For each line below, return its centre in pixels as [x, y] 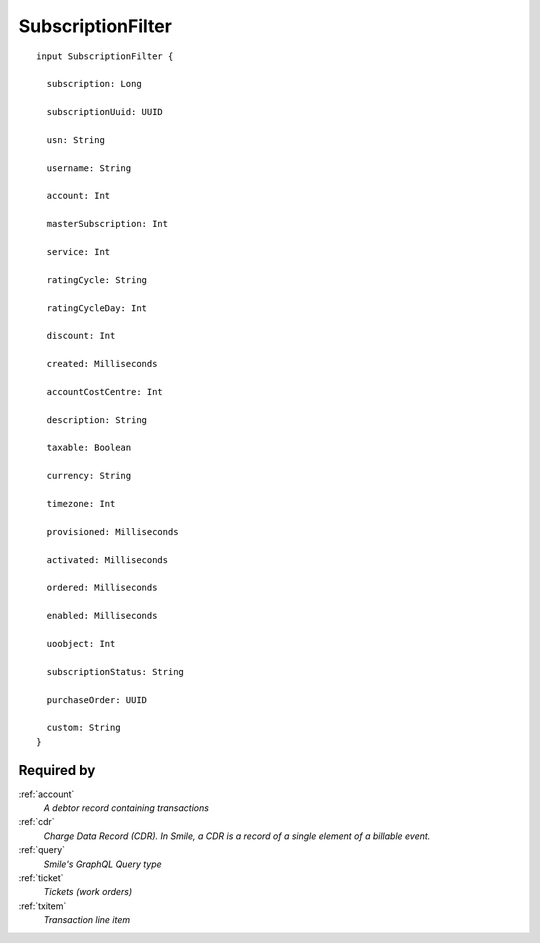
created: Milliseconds [102, 364]
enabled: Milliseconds [102, 616]
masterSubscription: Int [107, 224]
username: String [89, 168]
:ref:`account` [46, 794]
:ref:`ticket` [41, 877]
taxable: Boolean [89, 448]
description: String [97, 419]
